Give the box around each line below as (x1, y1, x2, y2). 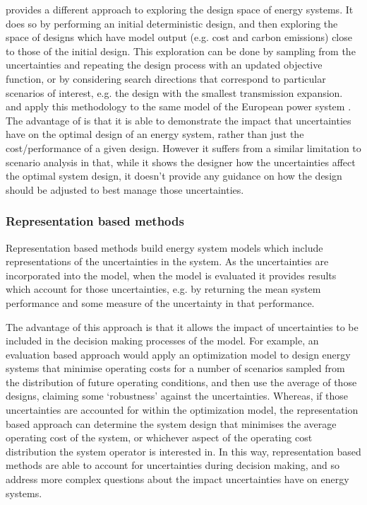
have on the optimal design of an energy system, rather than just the (6, 127, 304, 141)
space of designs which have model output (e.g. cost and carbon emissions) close (6, 30, 352, 45)
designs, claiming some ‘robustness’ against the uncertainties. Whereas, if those (6, 388, 349, 403)
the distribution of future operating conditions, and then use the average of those (6, 374, 357, 389)
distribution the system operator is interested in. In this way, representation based (6, 443, 361, 458)
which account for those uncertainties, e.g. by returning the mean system (6, 281, 321, 296)
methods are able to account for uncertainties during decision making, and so (6, 458, 339, 472)
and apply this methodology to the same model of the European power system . (6, 99, 351, 114)
